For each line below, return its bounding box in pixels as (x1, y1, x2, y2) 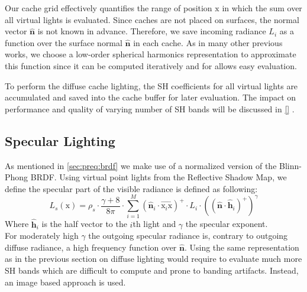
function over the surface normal (5, 36, 122, 48)
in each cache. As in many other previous (133, 36, 283, 48)
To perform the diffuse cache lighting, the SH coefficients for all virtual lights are (5, 79, 298, 92)
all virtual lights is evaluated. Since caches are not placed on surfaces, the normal (5, 13, 299, 25)
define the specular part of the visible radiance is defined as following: (5, 182, 258, 194)
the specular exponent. (185, 218, 268, 230)
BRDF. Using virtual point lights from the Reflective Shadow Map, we (30, 171, 287, 183)
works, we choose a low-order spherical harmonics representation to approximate (5, 48, 296, 60)
